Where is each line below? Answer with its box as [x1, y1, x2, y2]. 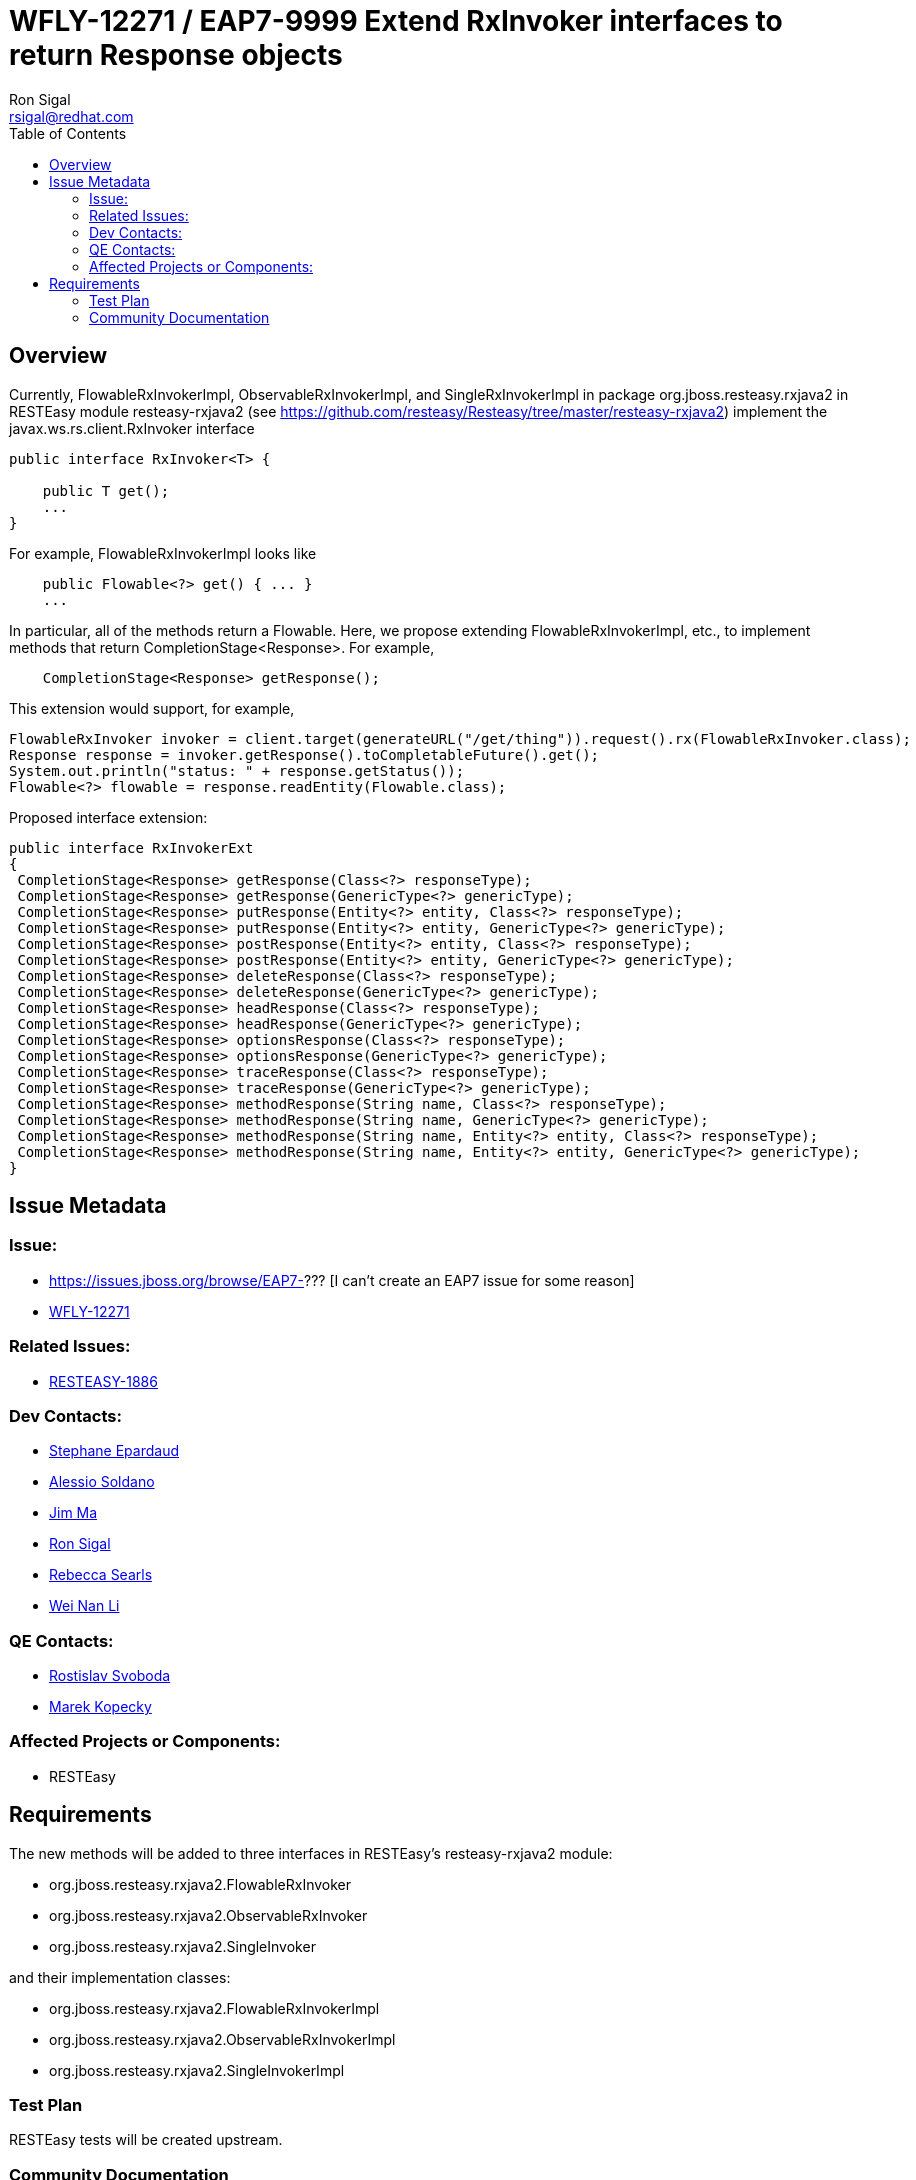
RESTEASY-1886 [49, 1372, 158, 1390]
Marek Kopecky [49, 1698, 152, 1716]
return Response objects [9, 38, 343, 72]
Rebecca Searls [49, 1566, 153, 1584]
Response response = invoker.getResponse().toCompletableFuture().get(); [9, 746, 600, 763]
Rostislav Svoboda [49, 1667, 171, 1685]
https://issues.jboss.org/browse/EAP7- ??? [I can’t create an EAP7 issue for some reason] [49, 1271, 635, 1289]
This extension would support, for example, [9, 699, 295, 717]
